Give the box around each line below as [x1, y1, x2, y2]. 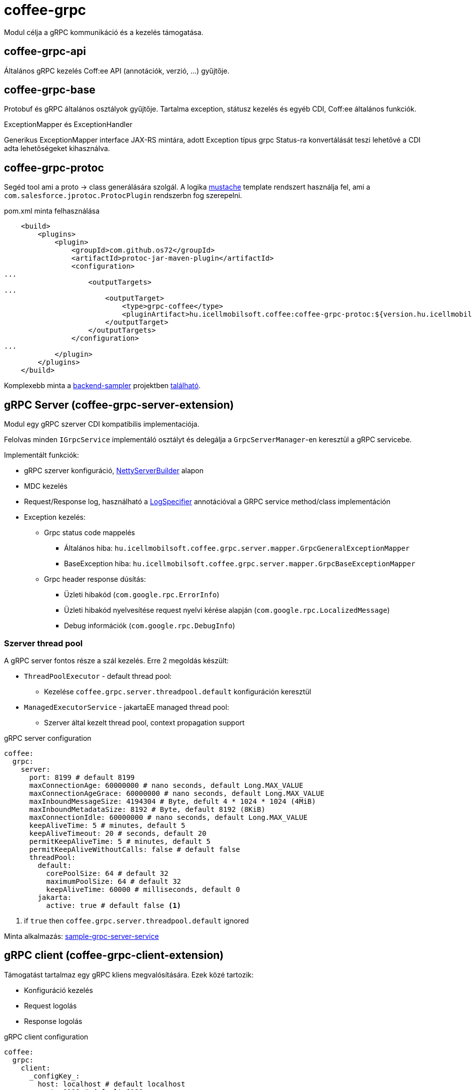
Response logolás [24, 1016, 82, 1025]
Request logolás [24, 1001, 77, 1010]
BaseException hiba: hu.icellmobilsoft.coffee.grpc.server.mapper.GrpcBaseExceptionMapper [64, 559, 415, 568]
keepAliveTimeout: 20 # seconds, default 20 [29, 829, 206, 837]
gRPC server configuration [4, 733, 91, 742]
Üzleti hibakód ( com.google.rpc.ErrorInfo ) [64, 590, 219, 599]
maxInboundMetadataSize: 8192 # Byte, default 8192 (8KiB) [29, 805, 265, 813]
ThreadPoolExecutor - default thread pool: [24, 671, 172, 680]
